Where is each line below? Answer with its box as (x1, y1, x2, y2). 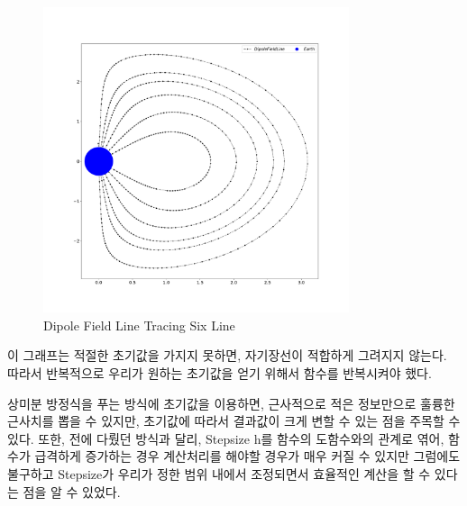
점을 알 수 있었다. (23, 482, 121, 501)
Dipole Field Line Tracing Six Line (43, 315, 235, 334)
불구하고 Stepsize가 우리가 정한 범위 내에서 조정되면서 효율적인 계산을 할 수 (7, 464, 431, 483)
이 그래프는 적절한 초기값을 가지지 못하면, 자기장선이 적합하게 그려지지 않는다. (7, 346, 447, 365)
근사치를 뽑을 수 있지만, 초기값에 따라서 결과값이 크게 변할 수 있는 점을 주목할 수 (7, 411, 461, 430)
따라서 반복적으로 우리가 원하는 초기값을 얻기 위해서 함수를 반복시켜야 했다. (7, 363, 432, 382)
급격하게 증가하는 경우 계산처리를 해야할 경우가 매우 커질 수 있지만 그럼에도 (34, 447, 461, 465)
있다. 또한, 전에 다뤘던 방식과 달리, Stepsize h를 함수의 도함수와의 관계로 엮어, (7, 429, 444, 447)
